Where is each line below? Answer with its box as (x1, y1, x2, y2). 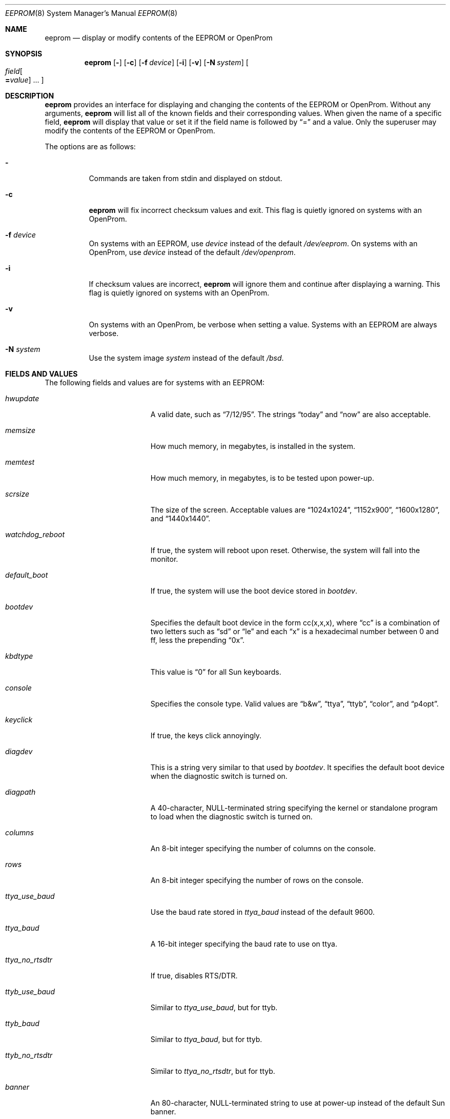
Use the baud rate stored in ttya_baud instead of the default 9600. (150, 908, 375, 916)
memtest (5, 458, 35, 466)
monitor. (150, 555, 178, 563)
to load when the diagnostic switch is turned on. (150, 812, 313, 821)
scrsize (5, 489, 30, 498)
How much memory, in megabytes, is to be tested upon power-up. (150, 474, 374, 482)
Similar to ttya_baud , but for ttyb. (150, 1035, 262, 1044)
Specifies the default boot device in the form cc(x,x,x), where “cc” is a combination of (150, 618, 440, 627)
